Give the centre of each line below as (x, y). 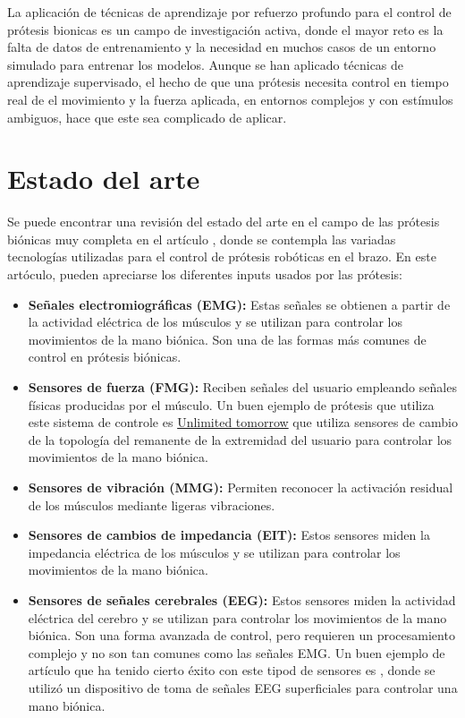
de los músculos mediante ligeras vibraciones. (152, 504)
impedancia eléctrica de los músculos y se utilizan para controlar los (214, 552)
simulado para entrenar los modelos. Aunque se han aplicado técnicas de (206, 64)
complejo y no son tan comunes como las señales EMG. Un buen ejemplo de (237, 652)
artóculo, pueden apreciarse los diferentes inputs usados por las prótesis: (205, 274)
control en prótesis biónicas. (105, 357)
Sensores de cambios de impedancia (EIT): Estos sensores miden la (229, 535)
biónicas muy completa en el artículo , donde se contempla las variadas (202, 239)
